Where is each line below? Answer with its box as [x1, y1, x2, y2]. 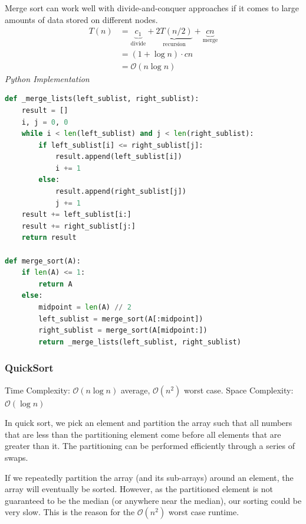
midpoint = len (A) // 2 [38, 303, 131, 311]
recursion [163, 41, 186, 48]
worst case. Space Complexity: [184, 383, 294, 396]
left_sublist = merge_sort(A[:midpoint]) [38, 314, 203, 323]
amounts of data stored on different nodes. [5, 13, 158, 25]
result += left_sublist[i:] [21, 210, 131, 219]
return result [21, 233, 77, 242]
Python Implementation [5, 72, 90, 84]
